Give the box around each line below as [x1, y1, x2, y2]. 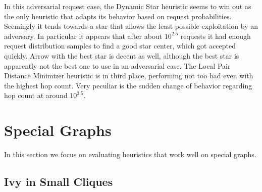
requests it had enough [180, 30, 251, 41]
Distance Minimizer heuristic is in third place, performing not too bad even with [4, 70, 253, 81]
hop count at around [4, 90, 68, 101]
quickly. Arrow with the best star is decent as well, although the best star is [4, 50, 239, 61]
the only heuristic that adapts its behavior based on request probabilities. [4, 11, 232, 21]
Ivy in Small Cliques [4, 174, 113, 189]
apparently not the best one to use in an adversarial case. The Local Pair [4, 60, 231, 71]
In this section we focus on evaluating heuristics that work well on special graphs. [4, 149, 256, 160]
